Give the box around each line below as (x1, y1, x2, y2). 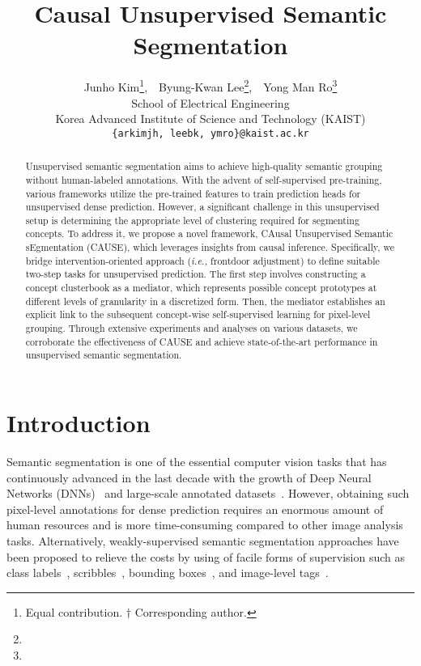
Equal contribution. (25, 603, 123, 620)
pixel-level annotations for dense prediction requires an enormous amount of (6, 500, 384, 517)
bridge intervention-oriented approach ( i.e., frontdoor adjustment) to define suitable (25, 253, 380, 267)
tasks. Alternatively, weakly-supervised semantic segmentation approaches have (6, 532, 399, 549)
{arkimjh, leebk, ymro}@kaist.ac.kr (112, 127, 309, 139)
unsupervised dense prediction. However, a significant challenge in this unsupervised (25, 200, 380, 214)
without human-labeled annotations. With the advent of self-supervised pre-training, (25, 172, 382, 186)
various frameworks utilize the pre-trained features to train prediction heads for (25, 186, 361, 200)
